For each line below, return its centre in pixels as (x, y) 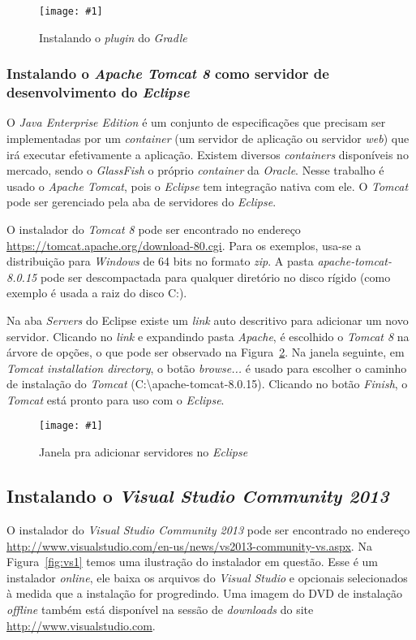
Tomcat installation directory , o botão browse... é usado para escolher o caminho (207, 368)
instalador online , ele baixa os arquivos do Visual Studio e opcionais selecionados (207, 577)
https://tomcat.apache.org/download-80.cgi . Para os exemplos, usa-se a (184, 245)
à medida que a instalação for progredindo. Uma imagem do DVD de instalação (204, 593)
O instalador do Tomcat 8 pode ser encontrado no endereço (154, 229)
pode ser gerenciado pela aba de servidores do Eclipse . (142, 202)
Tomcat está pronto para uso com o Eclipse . (116, 399)
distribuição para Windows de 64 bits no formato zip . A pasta (160, 261)
